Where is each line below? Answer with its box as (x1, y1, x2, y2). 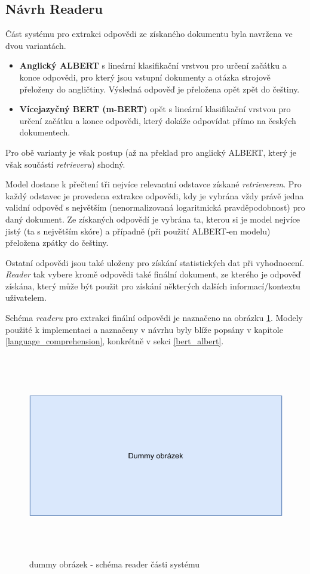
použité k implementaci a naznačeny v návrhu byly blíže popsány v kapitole (5, 323, 283, 335)
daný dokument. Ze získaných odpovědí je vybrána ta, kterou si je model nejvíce (5, 212, 300, 225)
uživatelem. (5, 291, 47, 304)
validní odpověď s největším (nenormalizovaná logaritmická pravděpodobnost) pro (5, 201, 305, 214)
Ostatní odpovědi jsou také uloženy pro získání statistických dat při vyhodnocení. (5, 256, 305, 269)
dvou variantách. (5, 39, 66, 51)
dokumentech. (19, 126, 70, 138)
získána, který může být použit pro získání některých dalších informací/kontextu (5, 279, 300, 292)
